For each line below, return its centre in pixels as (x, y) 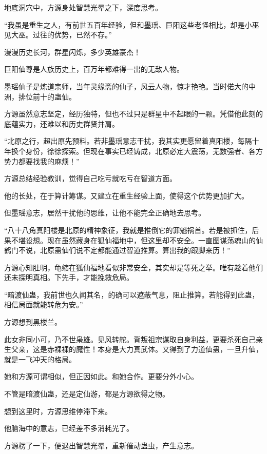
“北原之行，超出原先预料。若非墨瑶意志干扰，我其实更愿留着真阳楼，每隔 (128, 141)
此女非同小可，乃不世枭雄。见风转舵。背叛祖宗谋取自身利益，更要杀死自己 (130, 339)
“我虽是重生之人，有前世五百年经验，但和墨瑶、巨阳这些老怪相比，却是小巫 (132, 24)
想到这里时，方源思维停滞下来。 (58, 411)
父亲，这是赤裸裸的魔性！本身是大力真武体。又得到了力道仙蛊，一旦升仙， (137, 349)
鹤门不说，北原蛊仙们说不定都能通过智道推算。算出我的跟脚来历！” (117, 250)
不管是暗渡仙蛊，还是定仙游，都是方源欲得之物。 (87, 394)
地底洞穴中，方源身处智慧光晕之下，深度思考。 (83, 7)
